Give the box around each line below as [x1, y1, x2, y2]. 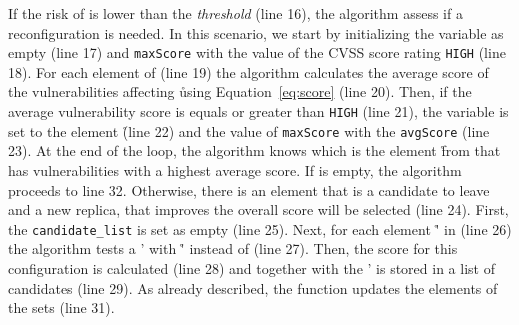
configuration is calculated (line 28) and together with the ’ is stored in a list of [8, 257, 495, 278]
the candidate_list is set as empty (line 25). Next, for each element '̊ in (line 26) [8, 218, 512, 239]
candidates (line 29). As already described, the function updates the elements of [8, 277, 498, 298]
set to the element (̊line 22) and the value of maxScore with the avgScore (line [8, 120, 490, 141]
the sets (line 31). [8, 297, 115, 318]
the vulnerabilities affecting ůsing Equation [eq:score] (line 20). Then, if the [8, 81, 472, 102]
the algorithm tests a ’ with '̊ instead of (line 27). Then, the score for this [8, 238, 458, 259]
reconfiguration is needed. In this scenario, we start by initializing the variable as [8, 22, 504, 43]
